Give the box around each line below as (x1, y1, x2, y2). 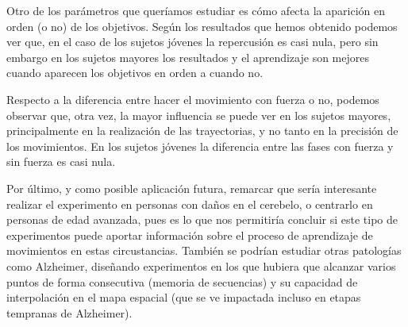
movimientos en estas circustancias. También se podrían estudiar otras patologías (6, 242, 402, 259)
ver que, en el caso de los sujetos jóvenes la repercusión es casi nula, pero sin (6, 33, 379, 50)
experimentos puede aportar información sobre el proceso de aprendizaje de (6, 226, 373, 243)
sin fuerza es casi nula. (6, 153, 116, 170)
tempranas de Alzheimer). (6, 304, 133, 321)
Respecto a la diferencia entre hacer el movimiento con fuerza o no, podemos (6, 90, 379, 107)
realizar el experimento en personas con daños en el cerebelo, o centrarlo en (6, 195, 373, 212)
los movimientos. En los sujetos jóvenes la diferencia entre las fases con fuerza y (6, 137, 394, 154)
